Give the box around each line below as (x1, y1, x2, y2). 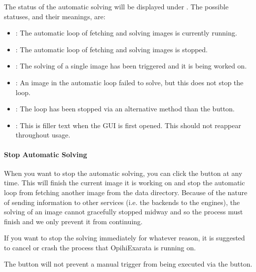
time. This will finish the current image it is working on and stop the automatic (4, 177, 245, 188)
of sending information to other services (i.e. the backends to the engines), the (4, 197, 240, 207)
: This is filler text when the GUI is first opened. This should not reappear (15, 120, 241, 130)
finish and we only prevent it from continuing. (4, 216, 143, 226)
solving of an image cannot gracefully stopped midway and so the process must (4, 206, 243, 217)
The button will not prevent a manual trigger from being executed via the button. (4, 259, 253, 269)
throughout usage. (15, 130, 71, 140)
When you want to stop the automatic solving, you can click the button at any (4, 168, 243, 178)
